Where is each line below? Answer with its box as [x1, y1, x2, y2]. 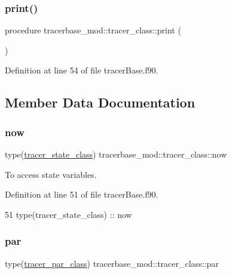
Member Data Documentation [5, 93, 196, 112]
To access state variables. [5, 168, 97, 180]
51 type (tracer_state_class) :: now [5, 208, 132, 220]
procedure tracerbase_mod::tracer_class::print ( [5, 24, 181, 36]
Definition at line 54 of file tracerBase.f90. [5, 64, 158, 76]
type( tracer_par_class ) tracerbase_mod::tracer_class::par [5, 257, 219, 269]
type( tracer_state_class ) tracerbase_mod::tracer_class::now [5, 148, 227, 160]
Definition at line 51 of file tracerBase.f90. [5, 188, 158, 201]
